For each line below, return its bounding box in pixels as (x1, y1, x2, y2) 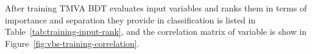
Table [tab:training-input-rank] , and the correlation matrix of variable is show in (5, 25, 307, 38)
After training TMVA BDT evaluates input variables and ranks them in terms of (5, 2, 307, 14)
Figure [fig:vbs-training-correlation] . (5, 37, 140, 49)
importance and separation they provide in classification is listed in (5, 13, 256, 26)
